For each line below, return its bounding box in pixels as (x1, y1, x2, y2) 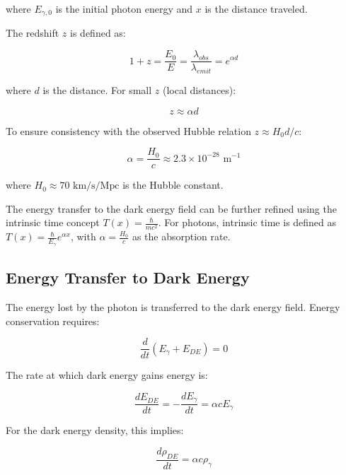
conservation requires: (6, 313, 100, 328)
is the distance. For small (42, 82, 152, 97)
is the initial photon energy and (55, 1, 193, 16)
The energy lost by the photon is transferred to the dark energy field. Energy (6, 299, 340, 314)
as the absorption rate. (132, 229, 231, 244)
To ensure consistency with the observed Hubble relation (6, 123, 251, 138)
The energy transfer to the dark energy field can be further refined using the (6, 201, 337, 216)
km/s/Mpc (73, 181, 120, 192)
